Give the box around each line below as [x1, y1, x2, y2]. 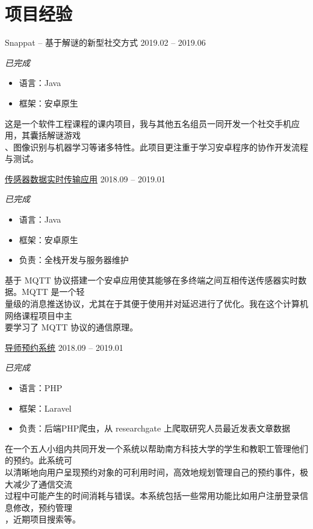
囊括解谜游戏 [29, 129, 81, 141]
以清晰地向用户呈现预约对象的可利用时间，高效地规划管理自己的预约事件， [5, 465, 300, 478]
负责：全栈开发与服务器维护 [19, 253, 129, 266]
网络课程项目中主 [5, 309, 72, 321]
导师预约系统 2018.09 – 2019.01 [5, 341, 123, 353]
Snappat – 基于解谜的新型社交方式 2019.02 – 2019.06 [5, 36, 206, 49]
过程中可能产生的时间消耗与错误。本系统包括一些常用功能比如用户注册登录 [5, 489, 300, 502]
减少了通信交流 [13, 477, 72, 490]
